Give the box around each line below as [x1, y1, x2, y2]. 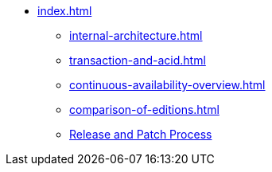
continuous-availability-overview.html [69, 78, 266, 92]
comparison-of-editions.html [69, 103, 220, 116]
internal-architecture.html [69, 29, 203, 42]
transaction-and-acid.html [69, 53, 206, 67]
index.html [37, 4, 92, 18]
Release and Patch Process [69, 127, 212, 141]
